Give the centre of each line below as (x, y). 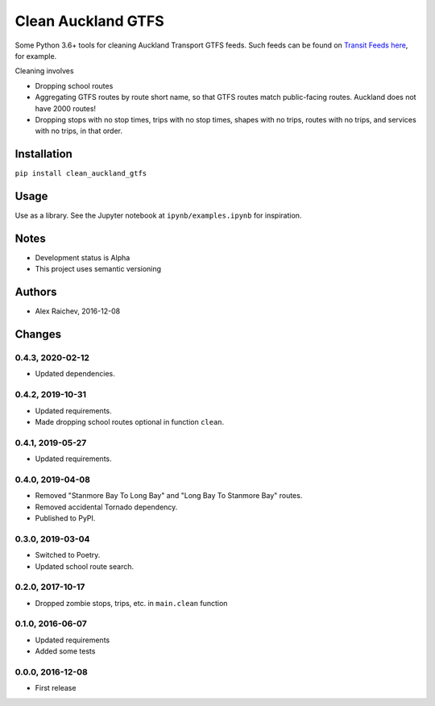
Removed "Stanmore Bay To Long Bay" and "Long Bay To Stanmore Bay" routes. (169, 496)
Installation (43, 154)
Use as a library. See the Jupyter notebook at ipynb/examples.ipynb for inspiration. (158, 216)
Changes (38, 334)
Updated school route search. (85, 566)
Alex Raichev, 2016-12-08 (78, 311)
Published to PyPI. (65, 518)
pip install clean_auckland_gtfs (81, 174)
